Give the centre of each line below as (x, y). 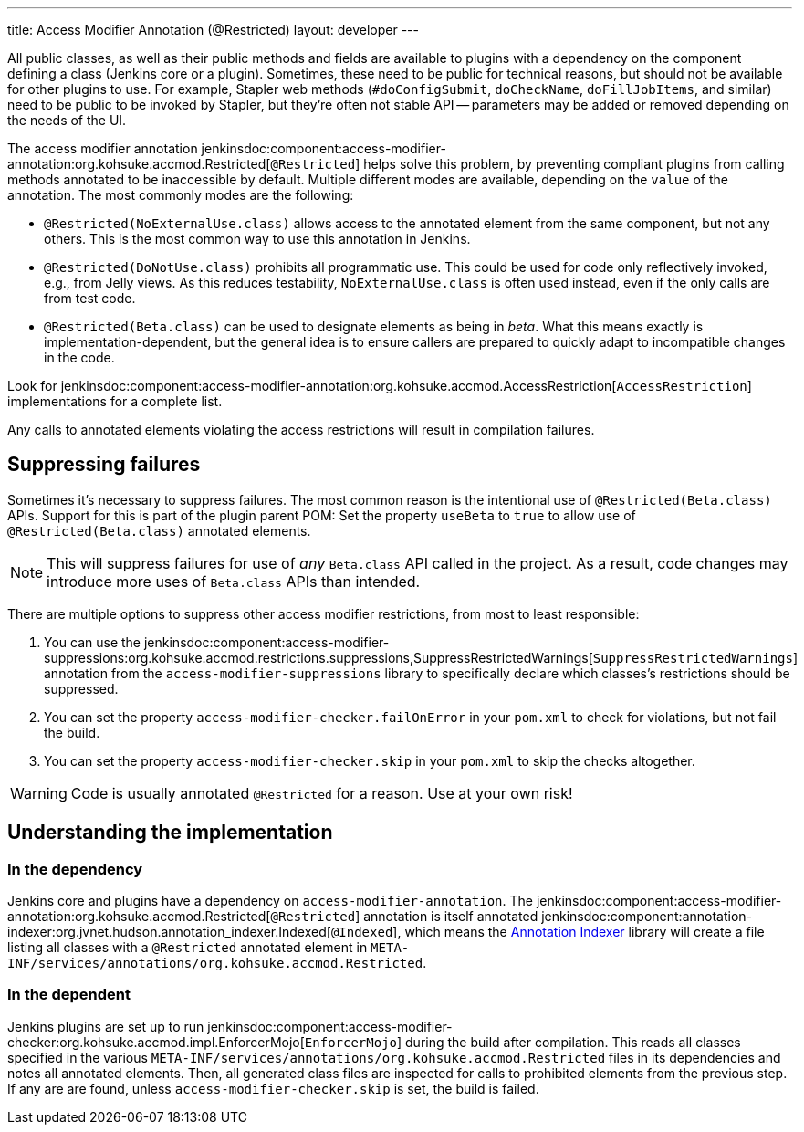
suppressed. (81, 688)
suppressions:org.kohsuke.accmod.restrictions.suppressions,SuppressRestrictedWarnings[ (318, 657)
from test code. (90, 298)
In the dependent (69, 995)
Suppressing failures (104, 465)
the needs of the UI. (67, 120)
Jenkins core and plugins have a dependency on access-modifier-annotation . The (271, 901)
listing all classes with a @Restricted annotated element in (188, 948)
